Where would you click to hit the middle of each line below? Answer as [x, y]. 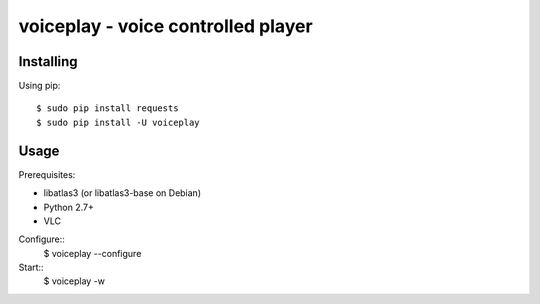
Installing [48, 61]
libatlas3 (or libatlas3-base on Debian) [122, 193]
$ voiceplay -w [74, 281]
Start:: [31, 267]
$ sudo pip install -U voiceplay [118, 122]
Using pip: [39, 86]
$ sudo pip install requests [107, 108]
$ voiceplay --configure [92, 253]
